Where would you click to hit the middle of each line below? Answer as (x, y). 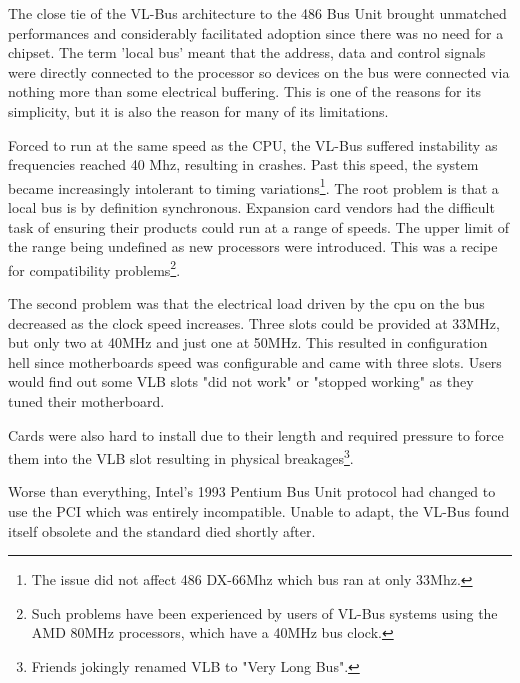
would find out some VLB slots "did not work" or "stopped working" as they (241, 381)
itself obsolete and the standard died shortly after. (162, 530)
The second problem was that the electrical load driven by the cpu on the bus (246, 303)
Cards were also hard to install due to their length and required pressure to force (256, 434)
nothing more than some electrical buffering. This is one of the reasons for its (245, 91)
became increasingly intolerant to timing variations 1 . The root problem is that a (253, 186)
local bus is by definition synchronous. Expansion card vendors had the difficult (251, 207)
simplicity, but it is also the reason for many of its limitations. (198, 110)
